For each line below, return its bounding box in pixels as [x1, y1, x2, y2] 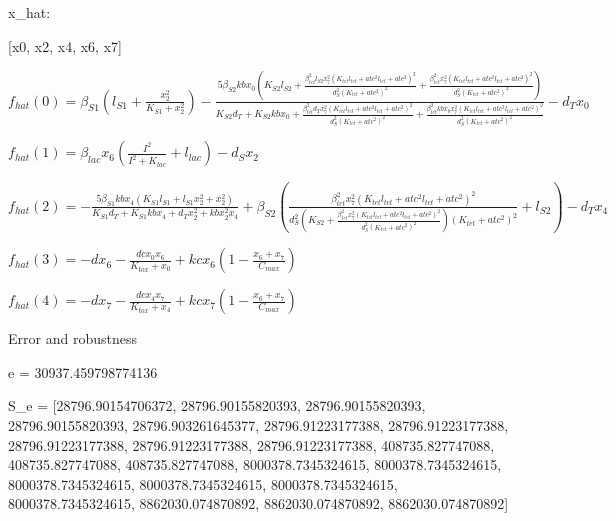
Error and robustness [8, 328, 137, 349]
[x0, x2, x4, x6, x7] [8, 35, 122, 56]
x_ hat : [8, 2, 51, 22]
